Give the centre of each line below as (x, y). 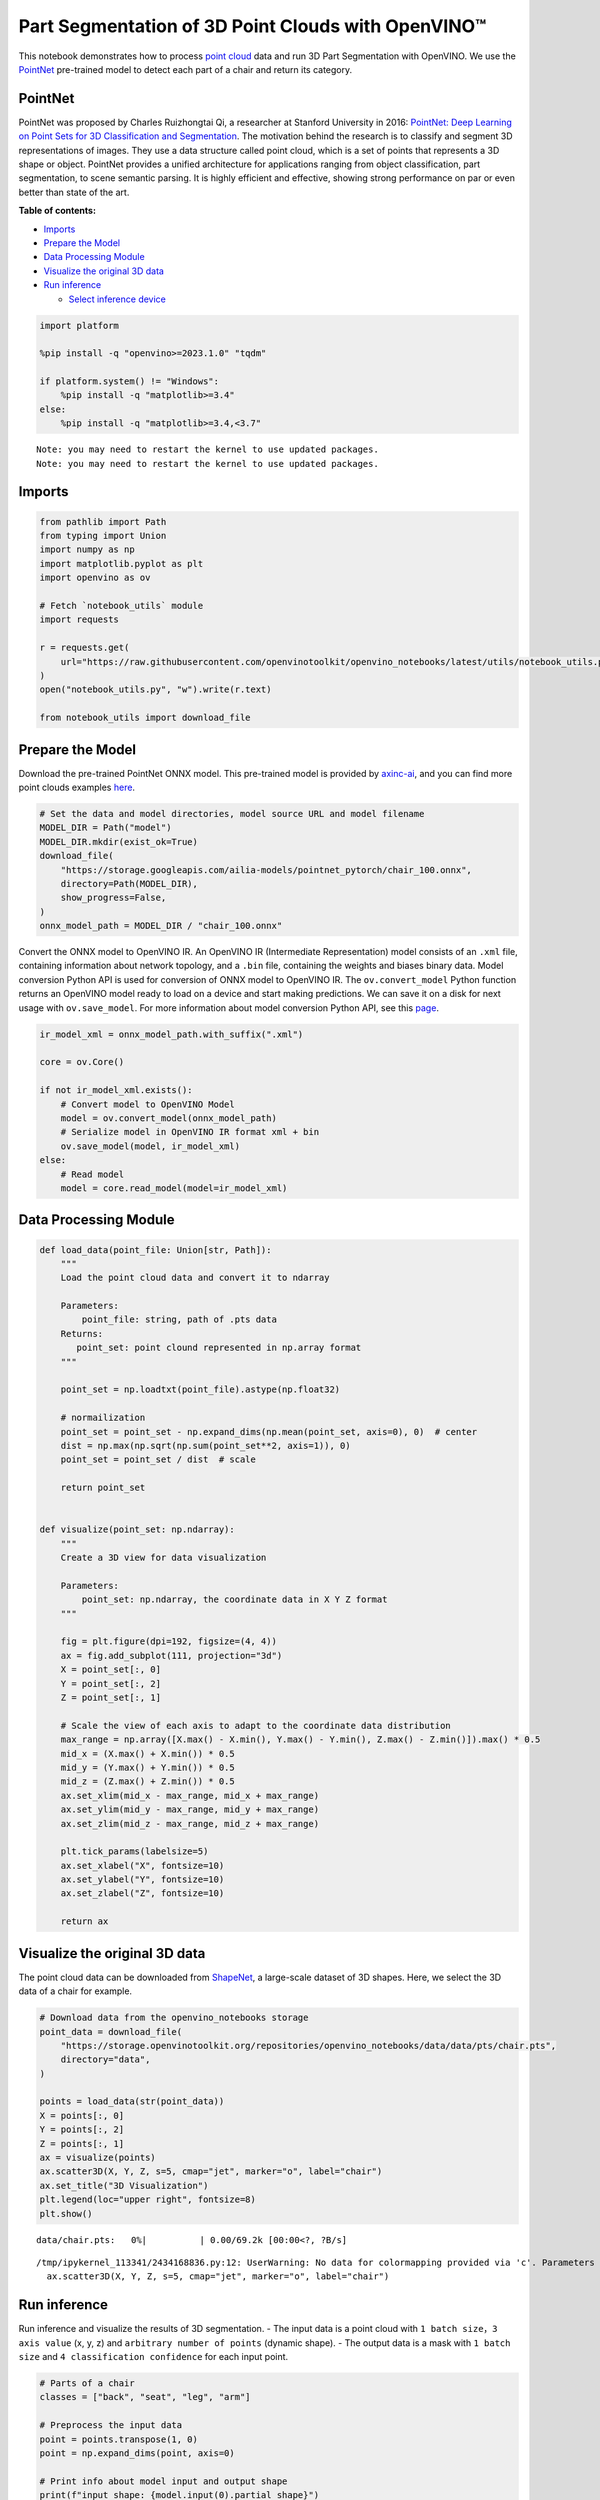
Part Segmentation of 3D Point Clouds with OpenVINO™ (252, 26)
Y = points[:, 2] (82, 2129)
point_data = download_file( (111, 2031)
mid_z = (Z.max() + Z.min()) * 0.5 (147, 1781)
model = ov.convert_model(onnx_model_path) (168, 1118)
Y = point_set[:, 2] (111, 1683)
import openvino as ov (95, 578)
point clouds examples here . (76, 787)
